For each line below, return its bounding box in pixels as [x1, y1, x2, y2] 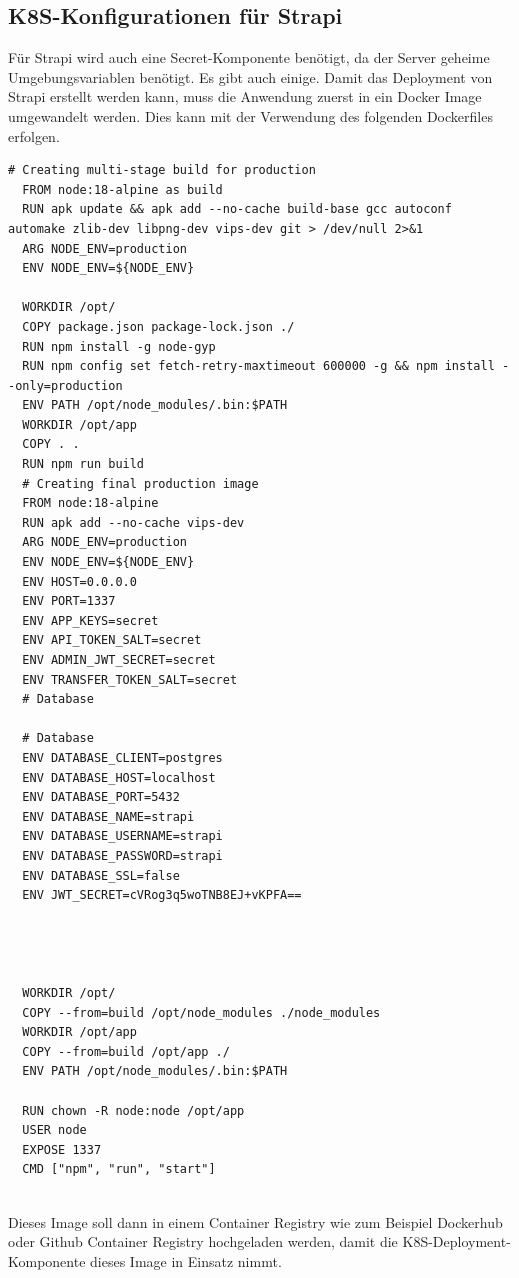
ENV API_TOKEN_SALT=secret [22, 633, 202, 648]
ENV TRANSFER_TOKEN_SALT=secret [22, 672, 238, 687]
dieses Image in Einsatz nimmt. [90, 1250, 282, 1271]
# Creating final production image [22, 476, 259, 491]
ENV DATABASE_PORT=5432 [22, 790, 180, 805]
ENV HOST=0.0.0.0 [22, 574, 137, 589]
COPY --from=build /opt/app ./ [22, 1044, 230, 1059]
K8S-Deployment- [402, 1231, 511, 1252]
